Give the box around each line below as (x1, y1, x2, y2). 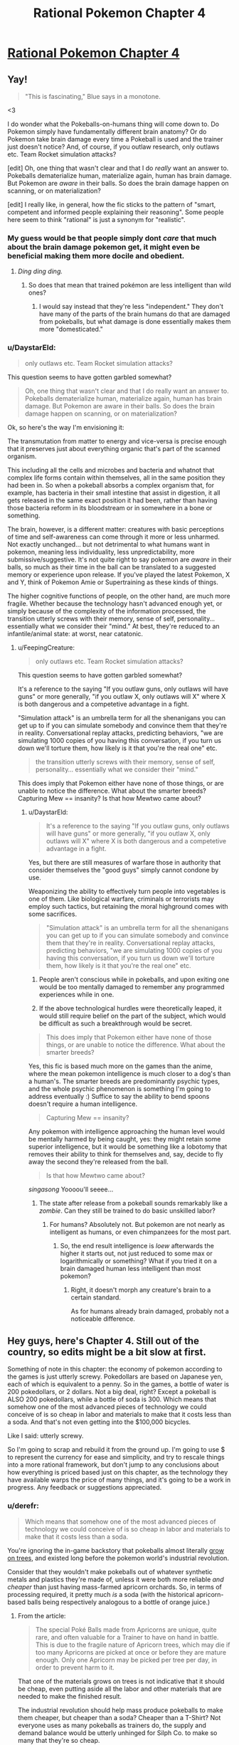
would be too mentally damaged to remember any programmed (38, 982, 225, 991)
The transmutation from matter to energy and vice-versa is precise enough (7, 436, 227, 446)
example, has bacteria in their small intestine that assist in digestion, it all (7, 488, 221, 497)
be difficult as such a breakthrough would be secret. (38, 1019, 193, 1028)
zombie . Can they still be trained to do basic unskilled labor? (38, 1206, 216, 1215)
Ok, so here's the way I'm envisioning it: (7, 423, 124, 431)
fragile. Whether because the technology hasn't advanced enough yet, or (7, 599, 223, 608)
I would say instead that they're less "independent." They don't (38, 302, 224, 311)
